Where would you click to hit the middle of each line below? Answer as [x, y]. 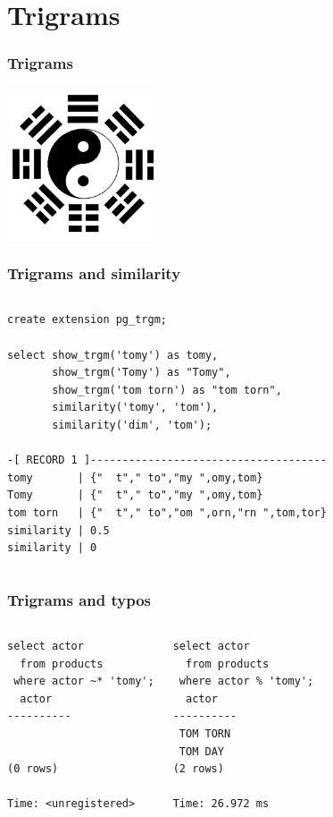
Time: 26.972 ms [221, 804]
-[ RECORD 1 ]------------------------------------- [167, 460]
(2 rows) [198, 769]
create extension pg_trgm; [87, 320]
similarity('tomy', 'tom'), [135, 408]
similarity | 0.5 [58, 530]
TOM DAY [201, 751]
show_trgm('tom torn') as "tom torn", [167, 390]
